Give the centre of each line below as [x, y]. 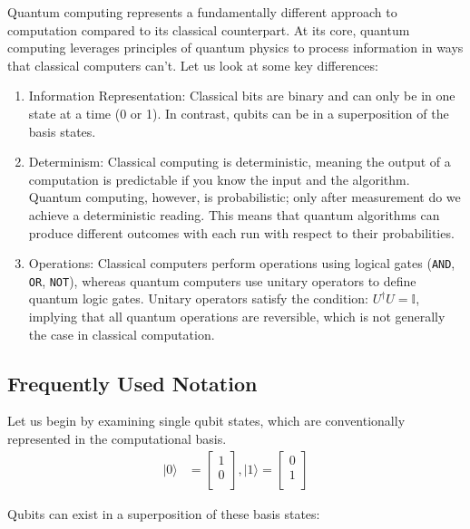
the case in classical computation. [122, 334]
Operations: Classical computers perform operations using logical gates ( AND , [242, 263]
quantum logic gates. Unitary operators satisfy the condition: [198, 298]
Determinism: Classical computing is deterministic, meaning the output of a [240, 162]
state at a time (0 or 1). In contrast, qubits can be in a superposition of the [239, 113]
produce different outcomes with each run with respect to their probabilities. [241, 232]
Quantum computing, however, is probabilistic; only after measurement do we [245, 197]
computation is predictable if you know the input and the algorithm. [219, 179]
